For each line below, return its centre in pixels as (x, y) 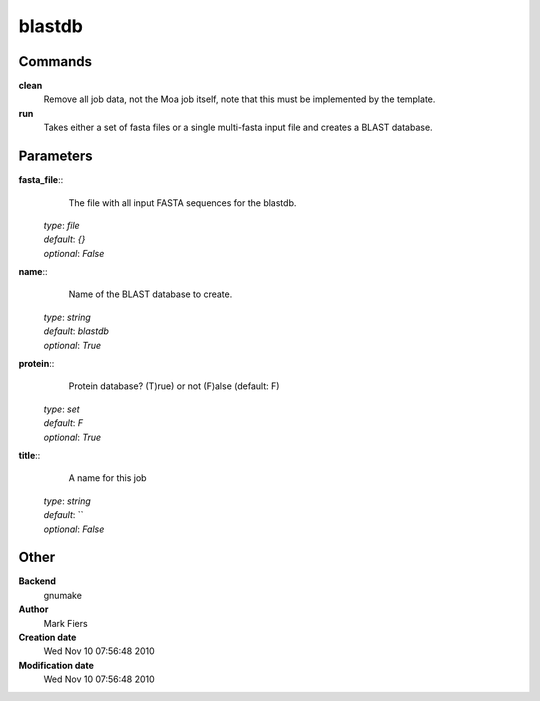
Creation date (47, 637)
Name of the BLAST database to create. (150, 294)
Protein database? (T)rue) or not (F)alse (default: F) (174, 386)
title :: (29, 455)
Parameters (55, 156)
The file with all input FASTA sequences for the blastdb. (182, 202)
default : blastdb (76, 331)
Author (33, 609)
